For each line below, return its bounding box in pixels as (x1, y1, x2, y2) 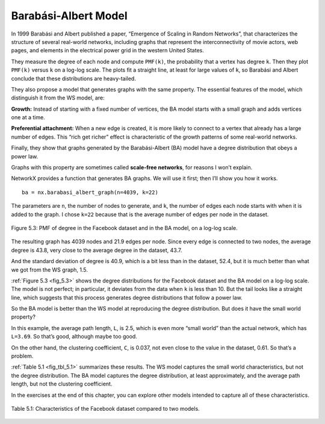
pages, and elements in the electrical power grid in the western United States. (11, 47, 204, 54)
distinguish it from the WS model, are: (11, 94, 105, 102)
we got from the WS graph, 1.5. (11, 266, 88, 273)
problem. (11, 352, 34, 360)
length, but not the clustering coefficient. (11, 380, 113, 388)
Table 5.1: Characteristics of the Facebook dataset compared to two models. (11, 405, 200, 412)
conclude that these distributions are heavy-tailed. (11, 75, 137, 82)
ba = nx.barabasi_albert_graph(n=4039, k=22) (22, 189, 159, 196)
